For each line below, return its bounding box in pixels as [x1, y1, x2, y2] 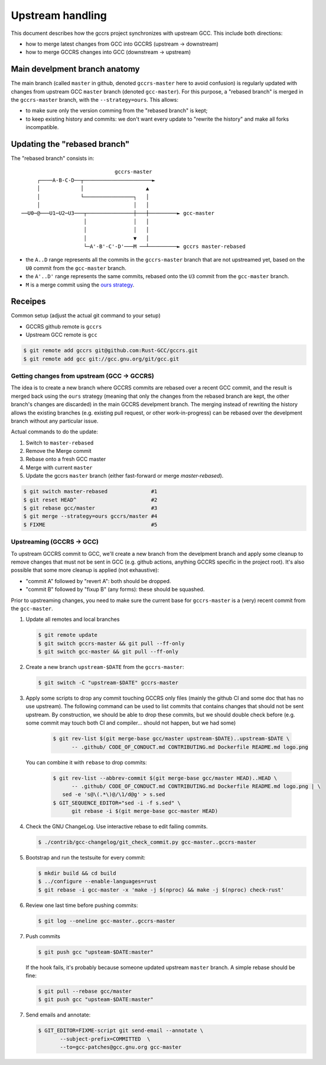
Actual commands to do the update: [11, 428, 99, 435]
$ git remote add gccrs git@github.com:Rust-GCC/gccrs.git [23, 347, 198, 354]
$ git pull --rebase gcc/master [38, 988, 132, 995]
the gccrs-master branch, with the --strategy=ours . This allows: [11, 96, 178, 104]
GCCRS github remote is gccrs [25, 323, 102, 330]
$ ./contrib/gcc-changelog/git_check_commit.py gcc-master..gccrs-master [38, 839, 256, 846]
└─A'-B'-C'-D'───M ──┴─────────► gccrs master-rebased [83, 243, 246, 250]
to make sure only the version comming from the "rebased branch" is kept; [25, 107, 208, 114]
